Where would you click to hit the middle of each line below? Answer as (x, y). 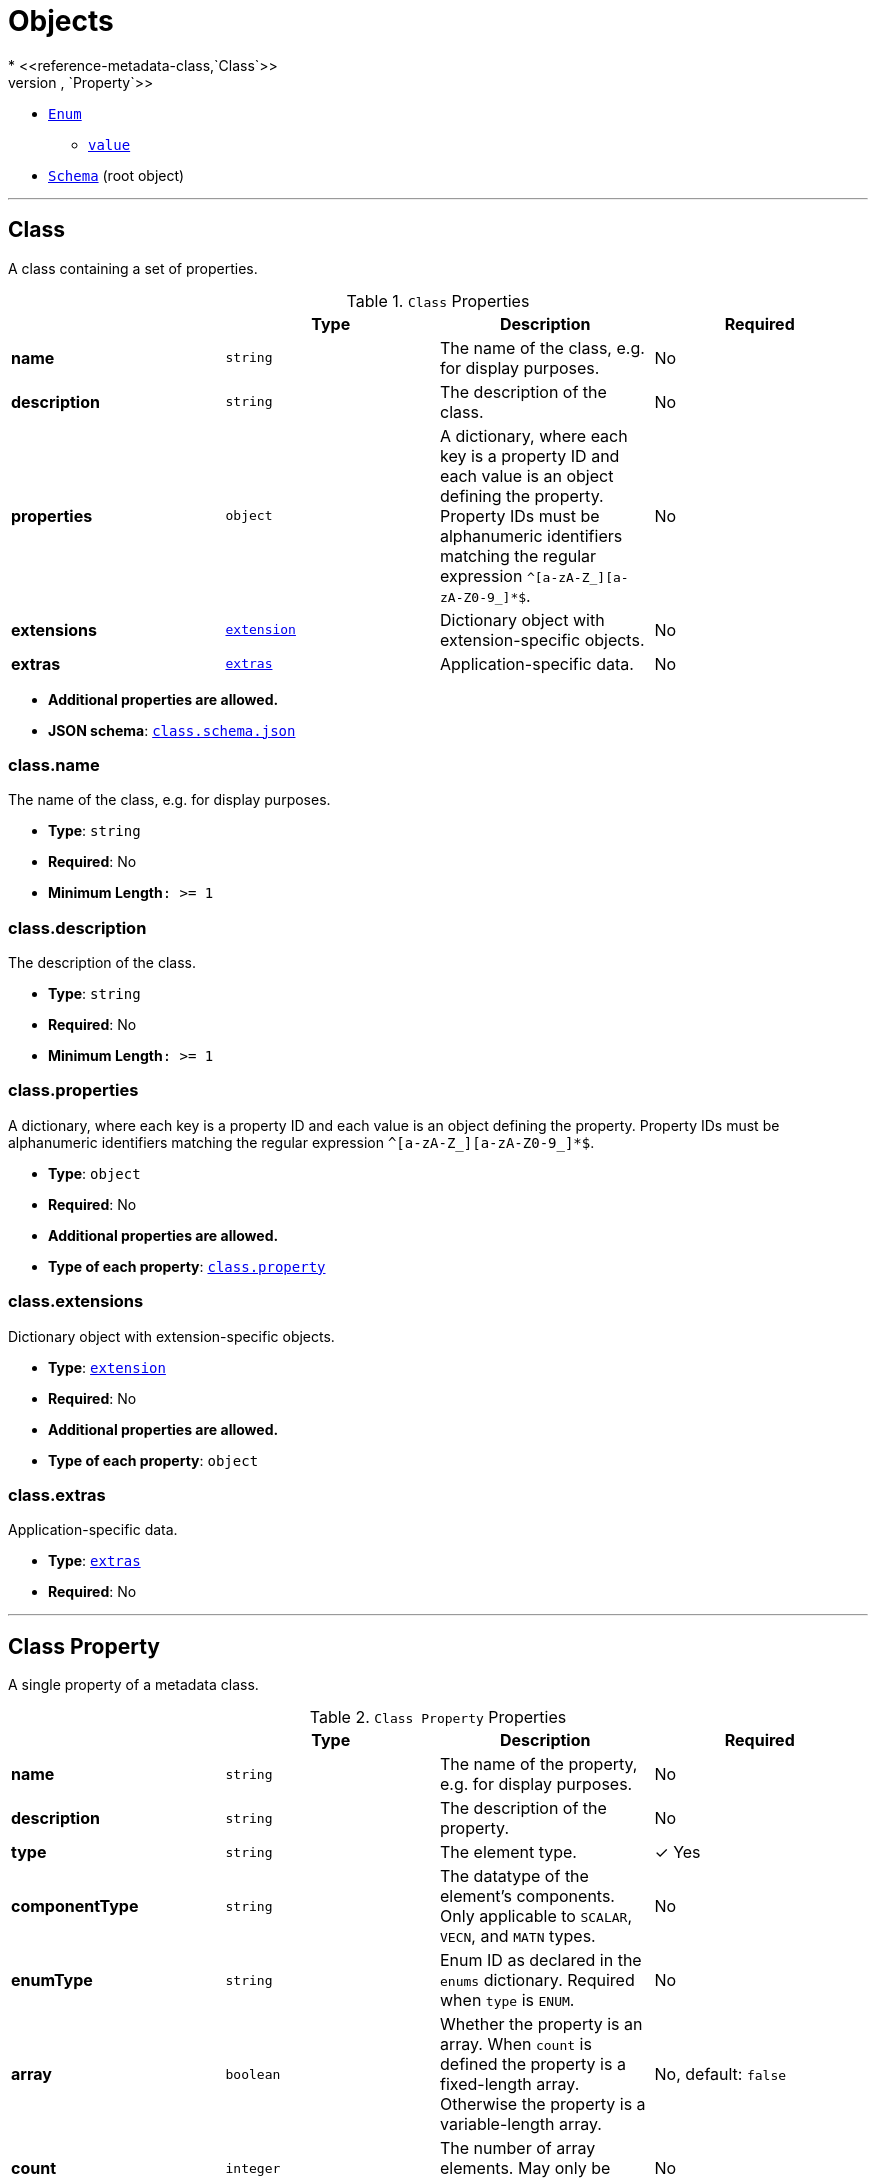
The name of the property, (539, 1764)
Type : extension (107, 1367)
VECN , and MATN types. (518, 1936)
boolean (253, 2074)
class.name (54, 764)
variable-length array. (521, 2124)
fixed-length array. (510, 2084)
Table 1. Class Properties (438, 300)
